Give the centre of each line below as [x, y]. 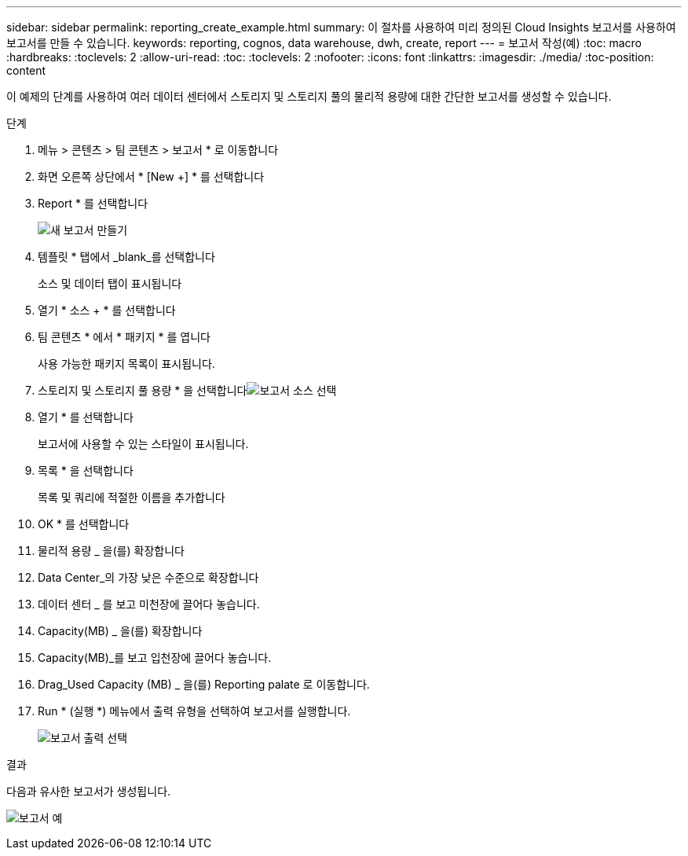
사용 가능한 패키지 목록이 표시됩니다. [126, 364]
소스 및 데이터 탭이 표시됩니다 [110, 283]
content [26, 70]
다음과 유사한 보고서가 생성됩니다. [89, 791]
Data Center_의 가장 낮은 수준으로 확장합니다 [148, 577]
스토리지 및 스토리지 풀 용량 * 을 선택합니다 [143, 390]
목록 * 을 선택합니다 [86, 470]
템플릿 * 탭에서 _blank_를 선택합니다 [126, 257]
